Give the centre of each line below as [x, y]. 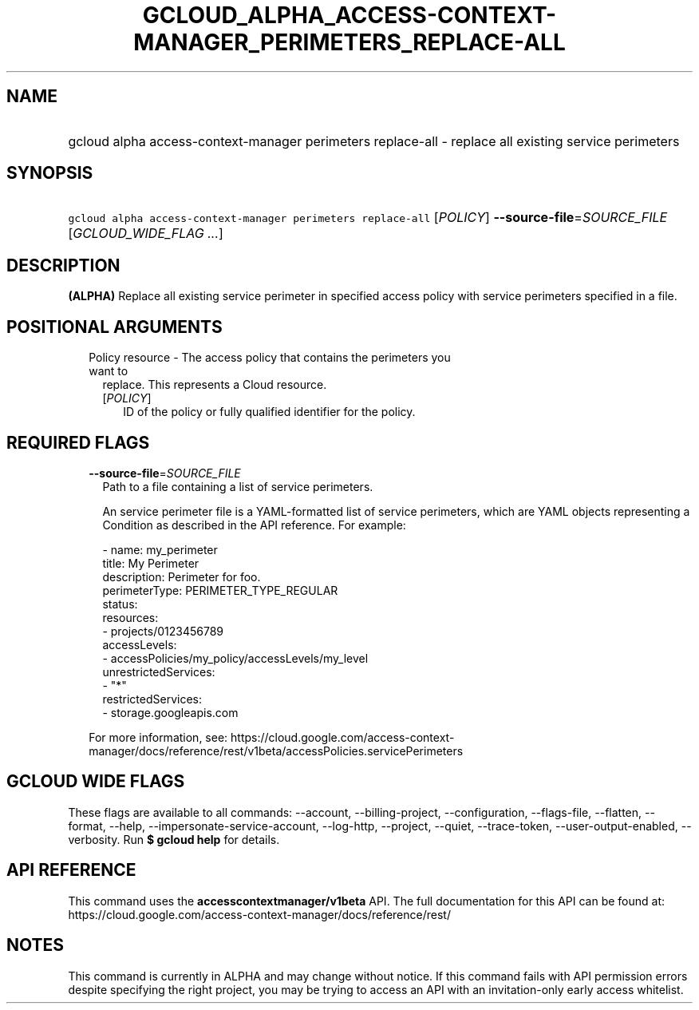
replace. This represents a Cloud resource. [215, 385]
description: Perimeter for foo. [182, 576]
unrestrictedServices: [159, 671]
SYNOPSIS [50, 173]
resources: [130, 617]
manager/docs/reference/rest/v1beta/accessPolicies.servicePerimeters [276, 751]
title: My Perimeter [151, 563]
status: [120, 604]
